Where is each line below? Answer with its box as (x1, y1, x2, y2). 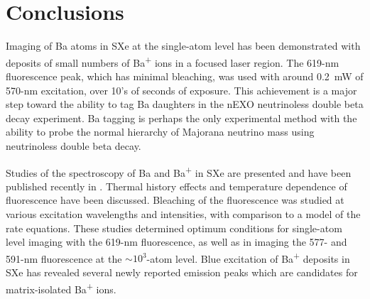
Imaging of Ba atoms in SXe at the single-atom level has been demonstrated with (6, 38, 361, 53)
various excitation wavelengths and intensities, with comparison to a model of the (6, 206, 361, 221)
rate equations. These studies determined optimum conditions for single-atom (6, 220, 342, 235)
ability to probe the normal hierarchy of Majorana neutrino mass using (6, 124, 315, 139)
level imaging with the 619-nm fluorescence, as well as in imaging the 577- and (6, 234, 347, 249)
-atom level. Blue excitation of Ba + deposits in (146, 249, 350, 266)
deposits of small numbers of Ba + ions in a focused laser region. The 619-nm (6, 53, 339, 70)
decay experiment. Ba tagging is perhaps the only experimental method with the (6, 110, 357, 125)
